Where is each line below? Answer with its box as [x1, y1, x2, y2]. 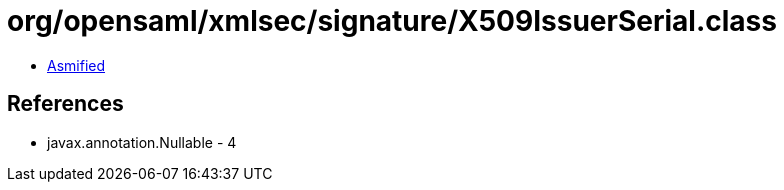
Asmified [47, 56, 106, 74]
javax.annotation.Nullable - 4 [47, 133, 237, 151]
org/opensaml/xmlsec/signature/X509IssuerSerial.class [7, 4, 777, 38]
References [7, 91, 124, 117]
